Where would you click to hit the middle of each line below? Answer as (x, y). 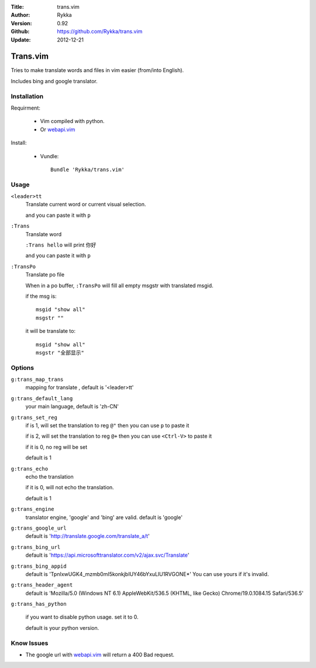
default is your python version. (62, 628)
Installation (27, 96)
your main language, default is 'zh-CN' (72, 407)
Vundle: (49, 156)
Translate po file (45, 275)
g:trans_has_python (39, 604)
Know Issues (30, 643)
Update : (21, 40)
